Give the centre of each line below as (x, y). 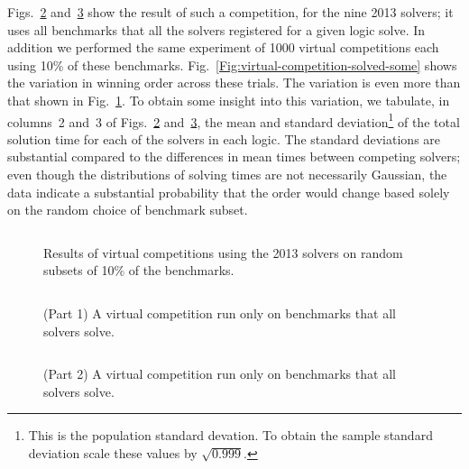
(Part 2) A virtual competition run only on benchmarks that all (220, 374)
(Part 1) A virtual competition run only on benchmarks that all (220, 313)
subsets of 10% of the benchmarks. (139, 270)
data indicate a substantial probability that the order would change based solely (229, 192)
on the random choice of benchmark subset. (128, 210)
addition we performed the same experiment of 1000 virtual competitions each (223, 47)
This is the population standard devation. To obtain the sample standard (230, 435)
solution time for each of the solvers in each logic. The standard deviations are (224, 138)
